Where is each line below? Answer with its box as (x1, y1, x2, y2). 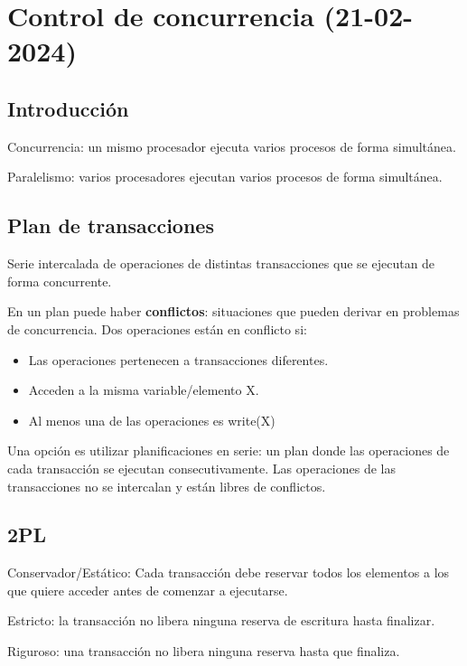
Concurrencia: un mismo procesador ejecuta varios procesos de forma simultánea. (7, 136, 456, 155)
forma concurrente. (7, 271, 112, 290)
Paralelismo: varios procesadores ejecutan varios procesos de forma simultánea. (7, 167, 443, 186)
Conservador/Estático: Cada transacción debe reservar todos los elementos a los (7, 563, 450, 582)
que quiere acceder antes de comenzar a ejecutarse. (7, 580, 288, 599)
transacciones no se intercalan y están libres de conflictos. (7, 476, 326, 495)
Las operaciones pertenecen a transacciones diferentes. (28, 350, 329, 369)
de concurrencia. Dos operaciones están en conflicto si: (7, 319, 307, 338)
